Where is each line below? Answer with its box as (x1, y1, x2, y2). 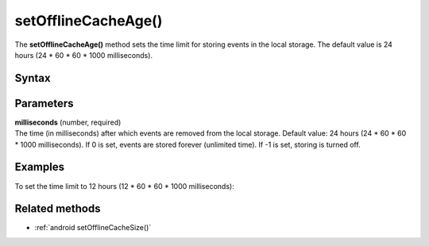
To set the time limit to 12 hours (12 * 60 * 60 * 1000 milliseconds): (14, 181, 234, 190)
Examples (14, 160, 65, 174)
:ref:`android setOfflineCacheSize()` (34, 223, 152, 233)
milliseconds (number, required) (14, 117, 122, 127)
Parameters (14, 96, 74, 110)
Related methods (14, 202, 101, 216)
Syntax (14, 71, 51, 85)
